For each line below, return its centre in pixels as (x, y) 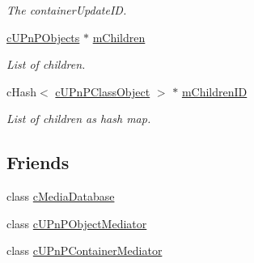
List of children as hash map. (79, 119)
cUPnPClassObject (103, 91)
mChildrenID (214, 91)
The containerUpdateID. (67, 10)
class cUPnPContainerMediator (85, 250)
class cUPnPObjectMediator (77, 223)
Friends (38, 162)
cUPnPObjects (43, 37)
